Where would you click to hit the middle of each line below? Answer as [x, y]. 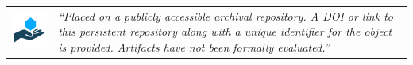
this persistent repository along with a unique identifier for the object [225, 31]
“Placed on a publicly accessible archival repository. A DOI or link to [226, 15]
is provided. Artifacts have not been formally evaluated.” [194, 46]
